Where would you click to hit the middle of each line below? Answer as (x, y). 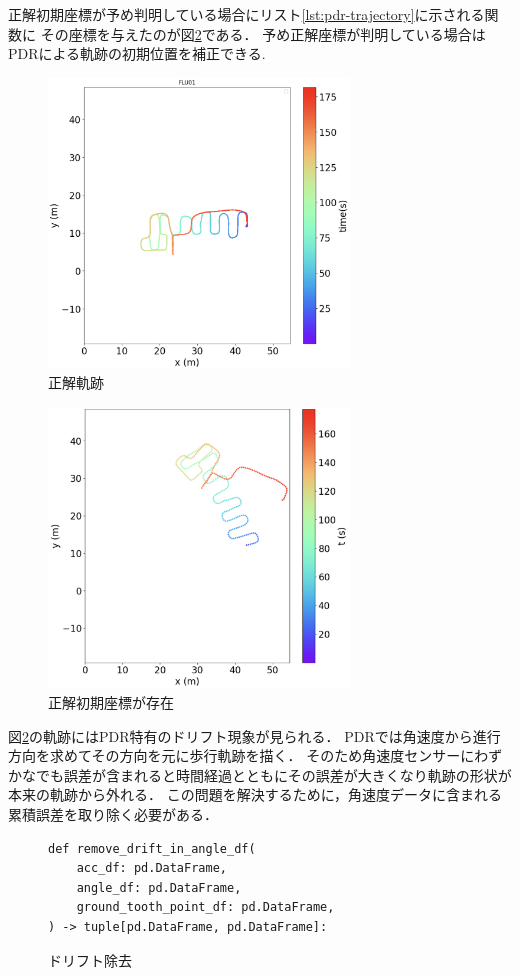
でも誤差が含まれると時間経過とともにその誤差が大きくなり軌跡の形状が (273, 774)
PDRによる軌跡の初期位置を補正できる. (137, 53)
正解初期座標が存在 (111, 702)
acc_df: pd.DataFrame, (151, 868)
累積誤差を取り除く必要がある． (113, 814)
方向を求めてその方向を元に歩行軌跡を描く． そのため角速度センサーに (241, 755)
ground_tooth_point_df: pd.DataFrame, (205, 907)
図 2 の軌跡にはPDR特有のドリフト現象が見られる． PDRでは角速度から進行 (254, 735)
